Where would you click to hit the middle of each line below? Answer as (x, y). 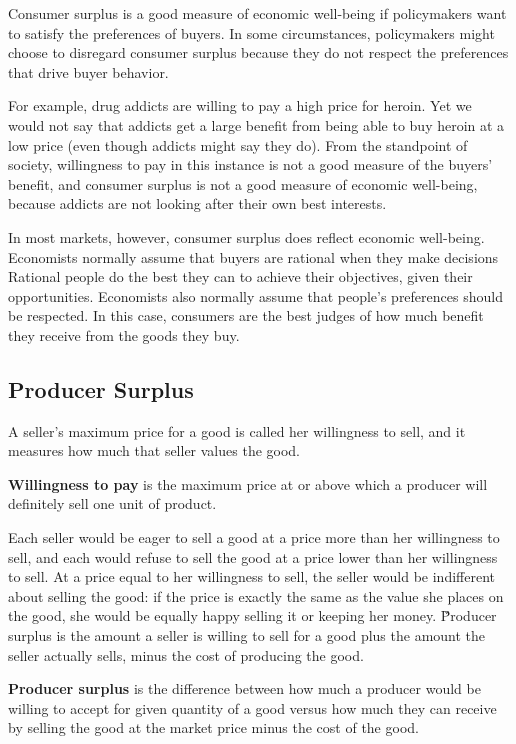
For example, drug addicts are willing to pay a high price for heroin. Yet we (240, 105)
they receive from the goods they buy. (124, 334)
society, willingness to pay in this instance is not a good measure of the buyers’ (250, 164)
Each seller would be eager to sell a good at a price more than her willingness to (254, 537)
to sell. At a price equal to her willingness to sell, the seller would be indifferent (252, 576)
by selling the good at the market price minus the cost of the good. (213, 727)
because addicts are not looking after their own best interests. (197, 203)
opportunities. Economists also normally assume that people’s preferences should (255, 295)
